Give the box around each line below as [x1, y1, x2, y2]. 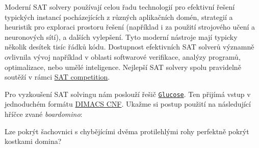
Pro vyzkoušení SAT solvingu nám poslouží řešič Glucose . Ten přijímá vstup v [5, 88, 251, 99]
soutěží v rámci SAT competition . [5, 71, 110, 82]
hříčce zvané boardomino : [5, 109, 83, 119]
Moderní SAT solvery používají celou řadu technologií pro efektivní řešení [5, 2, 235, 12]
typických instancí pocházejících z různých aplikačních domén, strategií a [5, 11, 233, 22]
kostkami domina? [5, 136, 62, 146]
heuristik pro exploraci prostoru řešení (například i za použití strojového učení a [5, 21, 255, 32]
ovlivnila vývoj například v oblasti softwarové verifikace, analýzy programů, [5, 51, 241, 62]
